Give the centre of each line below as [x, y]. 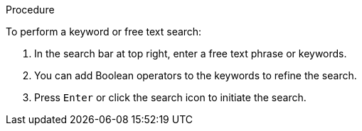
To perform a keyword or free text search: [104, 32]
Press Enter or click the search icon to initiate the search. [170, 97]
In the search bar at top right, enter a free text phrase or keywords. [191, 53]
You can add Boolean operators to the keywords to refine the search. [196, 75]
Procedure [30, 10]
